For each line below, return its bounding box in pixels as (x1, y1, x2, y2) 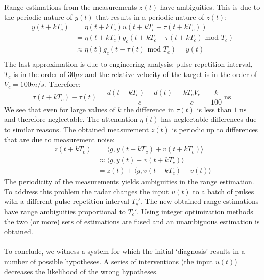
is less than (197, 104, 232, 114)
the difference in (124, 104, 174, 114)
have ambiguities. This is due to (160, 2, 260, 12)
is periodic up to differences (172, 123, 258, 134)
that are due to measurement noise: (4, 134, 115, 144)
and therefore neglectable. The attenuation (4, 114, 138, 124)
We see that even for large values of (4, 104, 115, 114)
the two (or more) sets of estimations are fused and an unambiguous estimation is (4, 216, 260, 226)
